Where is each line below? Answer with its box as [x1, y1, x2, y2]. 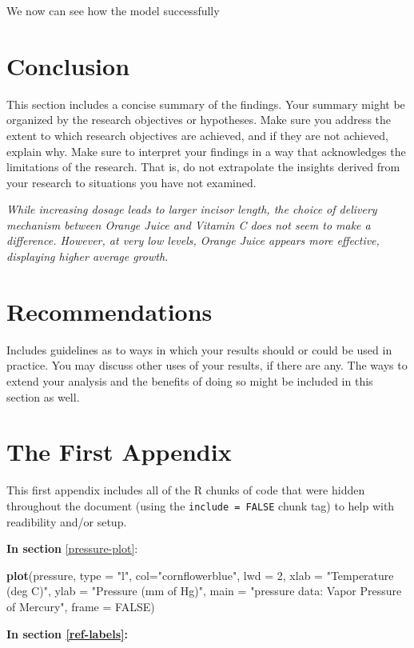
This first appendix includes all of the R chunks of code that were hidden [6, 482, 365, 498]
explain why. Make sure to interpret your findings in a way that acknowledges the [6, 142, 406, 159]
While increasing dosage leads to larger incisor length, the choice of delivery [6, 201, 377, 218]
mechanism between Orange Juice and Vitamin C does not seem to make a [6, 216, 371, 233]
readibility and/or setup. [6, 513, 127, 530]
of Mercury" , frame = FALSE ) [6, 598, 155, 614]
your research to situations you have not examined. [6, 174, 257, 190]
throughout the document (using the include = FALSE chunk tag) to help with [6, 497, 395, 514]
